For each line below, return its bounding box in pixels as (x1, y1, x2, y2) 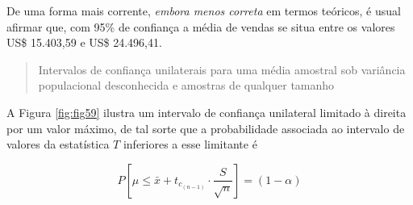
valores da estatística (6, 136, 110, 153)
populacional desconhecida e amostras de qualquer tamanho (38, 77, 335, 94)
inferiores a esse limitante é (123, 136, 257, 153)
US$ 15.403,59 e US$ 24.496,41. (6, 34, 162, 51)
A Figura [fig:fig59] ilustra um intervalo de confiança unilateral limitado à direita (6, 103, 407, 120)
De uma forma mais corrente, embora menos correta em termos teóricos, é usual (6, 2, 401, 19)
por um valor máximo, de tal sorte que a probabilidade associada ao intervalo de (6, 119, 405, 136)
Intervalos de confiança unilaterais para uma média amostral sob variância (38, 61, 406, 77)
